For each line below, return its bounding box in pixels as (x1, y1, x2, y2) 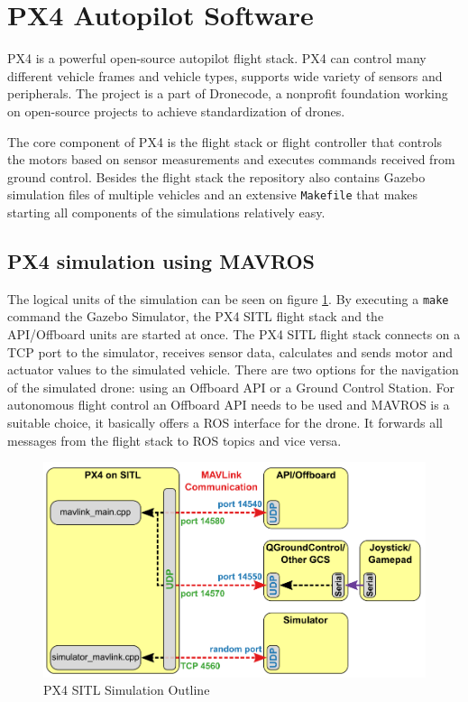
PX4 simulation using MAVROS (7, 246, 315, 274)
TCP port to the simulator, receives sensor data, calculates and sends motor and (7, 342, 454, 361)
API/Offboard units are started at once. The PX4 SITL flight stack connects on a (7, 324, 461, 343)
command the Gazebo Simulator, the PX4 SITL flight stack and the (7, 307, 384, 326)
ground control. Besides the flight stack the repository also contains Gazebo (7, 167, 426, 186)
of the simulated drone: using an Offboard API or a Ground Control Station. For (7, 377, 455, 396)
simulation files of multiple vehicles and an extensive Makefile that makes (7, 185, 418, 204)
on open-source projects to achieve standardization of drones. (7, 101, 345, 120)
